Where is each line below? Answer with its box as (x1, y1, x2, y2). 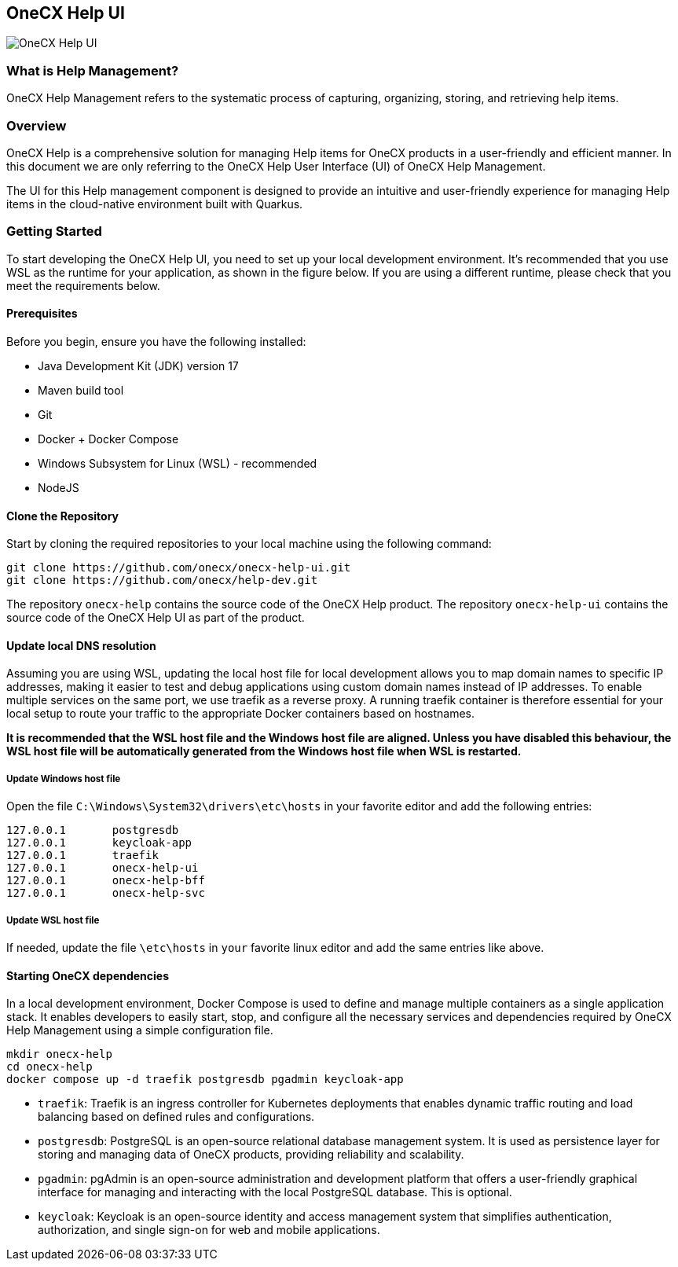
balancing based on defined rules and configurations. (38, 1110, 315, 1124)
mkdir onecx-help (6, 1048, 112, 1061)
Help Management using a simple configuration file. (6, 1023, 273, 1037)
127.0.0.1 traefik (6, 849, 159, 862)
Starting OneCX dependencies (6, 968, 170, 982)
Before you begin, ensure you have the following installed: (6, 334, 306, 348)
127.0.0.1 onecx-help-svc (6, 887, 205, 900)
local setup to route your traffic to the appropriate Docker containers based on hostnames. (6, 707, 475, 721)
